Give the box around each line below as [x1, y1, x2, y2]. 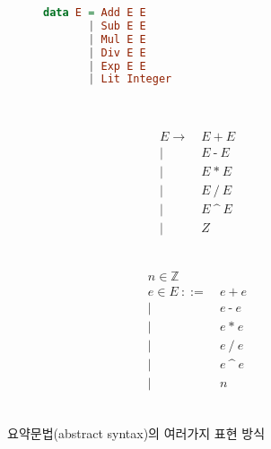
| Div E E [88, 46, 146, 59]
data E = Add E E [43, 6, 146, 19]
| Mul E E [88, 32, 146, 46]
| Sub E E [88, 19, 146, 32]
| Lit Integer [88, 73, 172, 86]
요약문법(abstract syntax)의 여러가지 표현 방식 [7, 423, 266, 442]
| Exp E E [88, 59, 146, 73]
